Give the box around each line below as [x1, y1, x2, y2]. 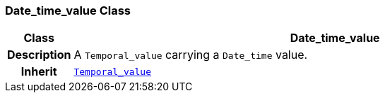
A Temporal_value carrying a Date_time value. [73, 48, 308, 62]
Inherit [20, 64, 57, 79]
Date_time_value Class [5, 3, 131, 17]
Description [7, 48, 71, 62]
